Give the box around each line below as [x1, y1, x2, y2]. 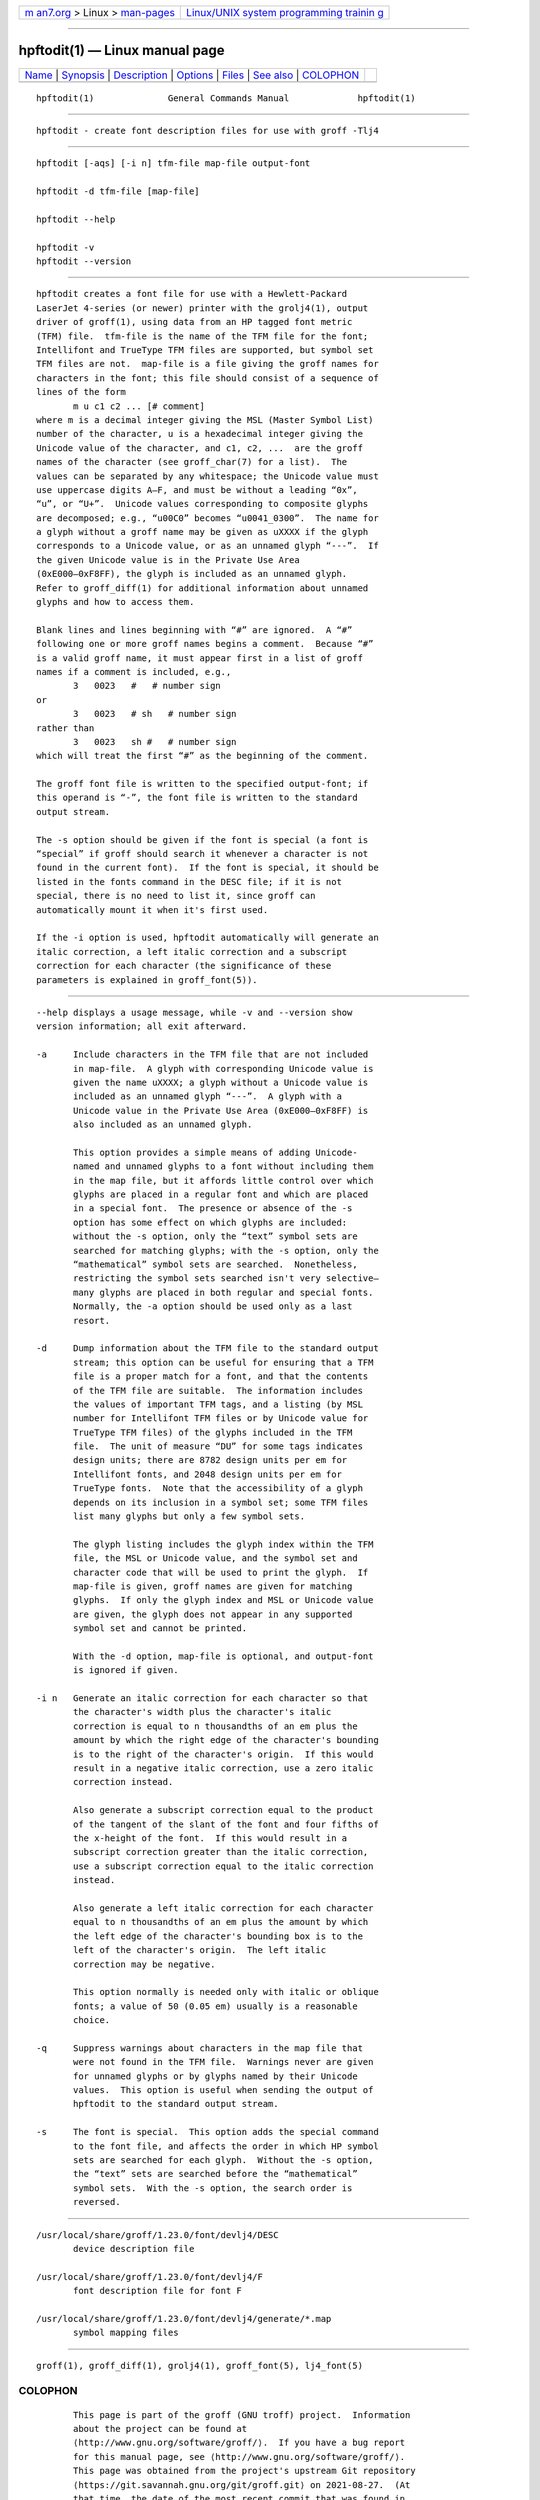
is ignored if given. [73, 1665, 179, 1676]
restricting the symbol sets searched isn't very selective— [73, 1273, 379, 1284]
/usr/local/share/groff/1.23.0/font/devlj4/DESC [36, 2229, 279, 2240]
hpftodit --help [36, 213, 116, 225]
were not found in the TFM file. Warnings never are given [73, 2056, 374, 2068]
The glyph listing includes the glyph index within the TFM [73, 1538, 374, 1550]
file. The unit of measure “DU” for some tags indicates [73, 1441, 364, 1452]
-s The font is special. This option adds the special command [36, 2126, 379, 2138]
